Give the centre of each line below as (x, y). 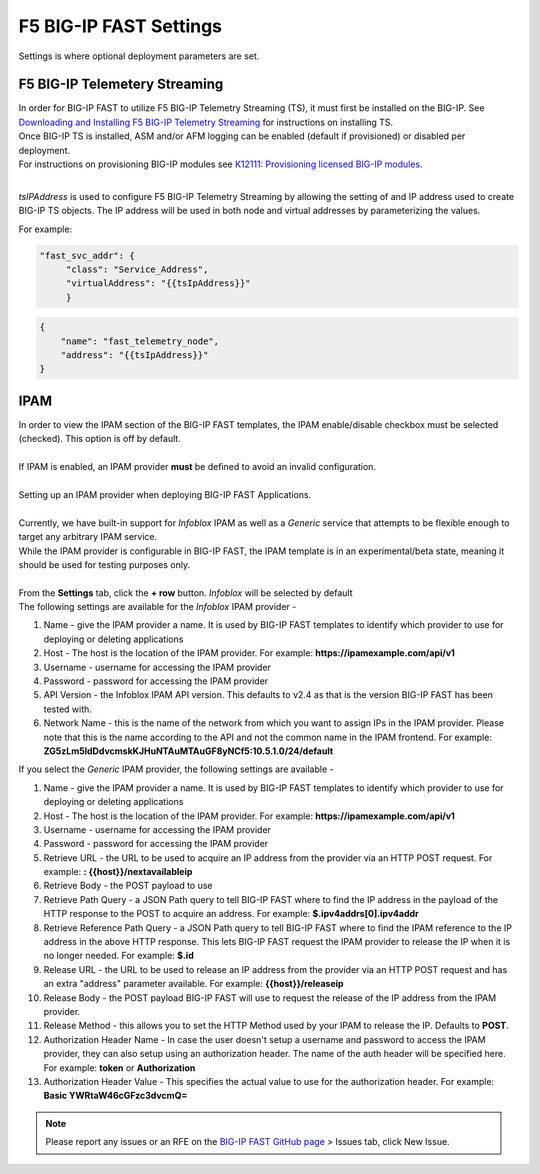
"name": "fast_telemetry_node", (140, 341)
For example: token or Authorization (119, 1067)
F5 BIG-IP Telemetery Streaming (121, 84)
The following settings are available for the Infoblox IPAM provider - (157, 607)
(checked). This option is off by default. (100, 439)
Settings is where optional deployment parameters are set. (139, 56)
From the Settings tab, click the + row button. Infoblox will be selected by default (186, 592)
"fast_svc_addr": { (87, 255)
